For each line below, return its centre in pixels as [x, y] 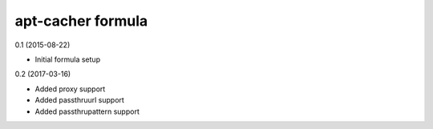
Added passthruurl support [79, 100]
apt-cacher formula [81, 21]
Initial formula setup [67, 59]
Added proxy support [70, 89]
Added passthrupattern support [87, 111]
